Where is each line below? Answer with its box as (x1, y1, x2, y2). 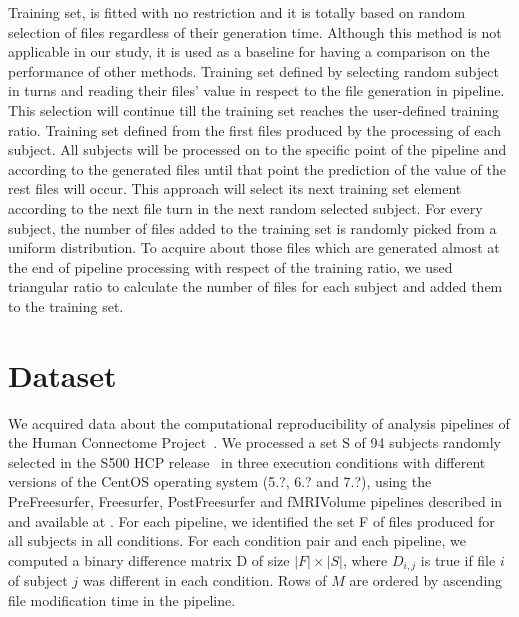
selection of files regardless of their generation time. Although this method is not (8, 21, 502, 42)
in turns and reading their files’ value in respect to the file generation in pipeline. (8, 80, 505, 101)
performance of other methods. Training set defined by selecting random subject (8, 60, 499, 81)
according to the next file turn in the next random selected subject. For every (8, 197, 483, 218)
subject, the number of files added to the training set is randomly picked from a (8, 217, 497, 238)
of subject (8, 570, 68, 591)
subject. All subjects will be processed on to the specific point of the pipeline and (8, 139, 507, 160)
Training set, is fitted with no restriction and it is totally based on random (8, 2, 466, 22)
